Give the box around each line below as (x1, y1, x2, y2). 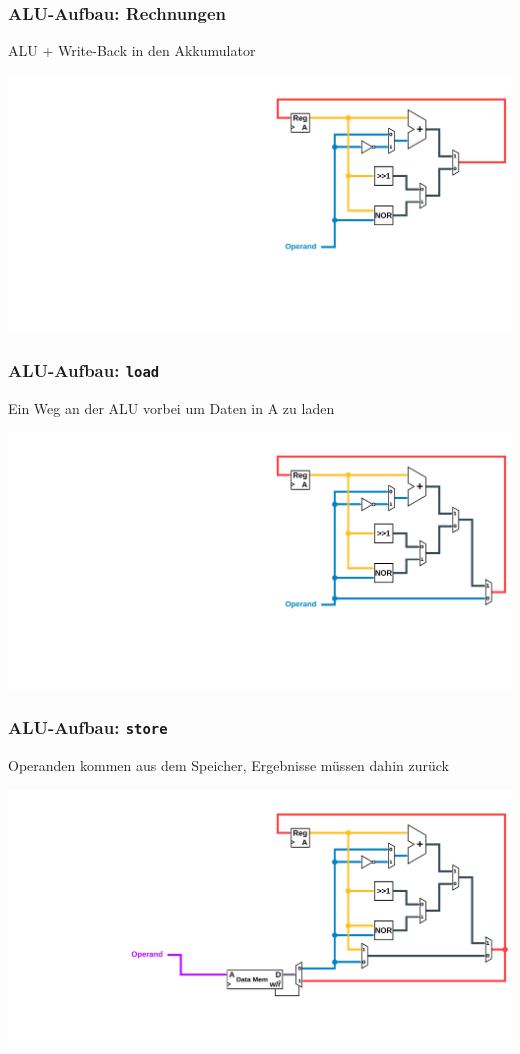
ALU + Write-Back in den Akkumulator (8, 40, 256, 61)
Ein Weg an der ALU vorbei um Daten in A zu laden (8, 397, 335, 418)
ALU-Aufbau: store (8, 715, 168, 740)
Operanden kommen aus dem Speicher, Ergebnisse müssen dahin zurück (8, 755, 449, 775)
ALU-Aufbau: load (8, 357, 160, 382)
